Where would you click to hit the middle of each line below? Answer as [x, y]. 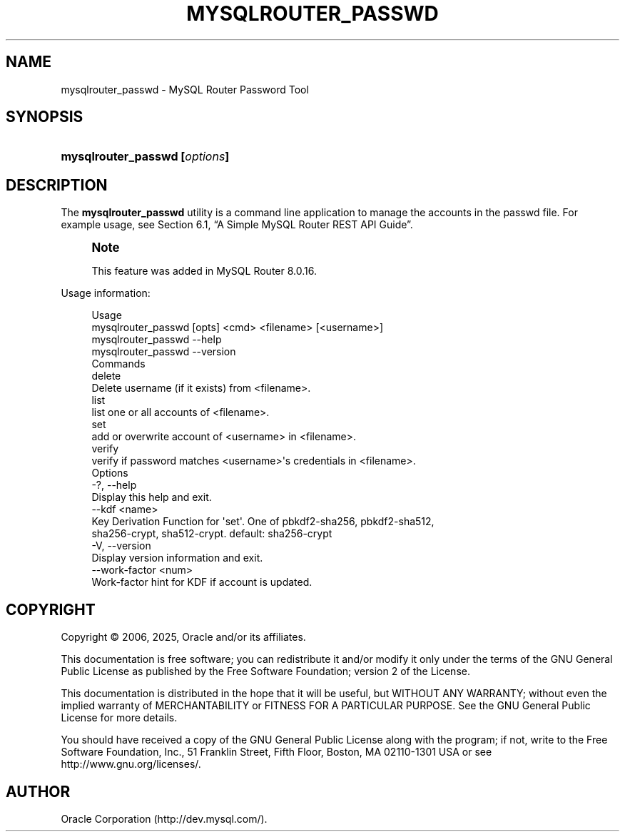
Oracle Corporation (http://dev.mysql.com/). [164, 818]
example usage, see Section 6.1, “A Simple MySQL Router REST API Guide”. [237, 225]
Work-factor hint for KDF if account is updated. [202, 582]
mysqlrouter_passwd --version [164, 352]
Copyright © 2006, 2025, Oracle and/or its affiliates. [183, 637]
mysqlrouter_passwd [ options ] [145, 157]
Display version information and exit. [177, 558]
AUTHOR [38, 791]
